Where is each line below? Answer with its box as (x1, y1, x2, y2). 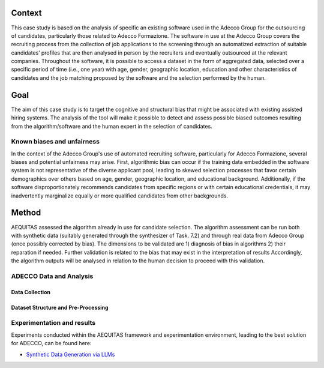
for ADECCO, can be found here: (11, 340, 92, 347)
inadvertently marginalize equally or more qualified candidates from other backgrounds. (11, 192, 229, 199)
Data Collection (11, 288, 51, 295)
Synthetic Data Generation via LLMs (26, 351, 115, 358)
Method (11, 208, 41, 218)
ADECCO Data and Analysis (11, 272, 94, 280)
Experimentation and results (11, 319, 96, 327)
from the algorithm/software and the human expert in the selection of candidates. (11, 122, 212, 130)
